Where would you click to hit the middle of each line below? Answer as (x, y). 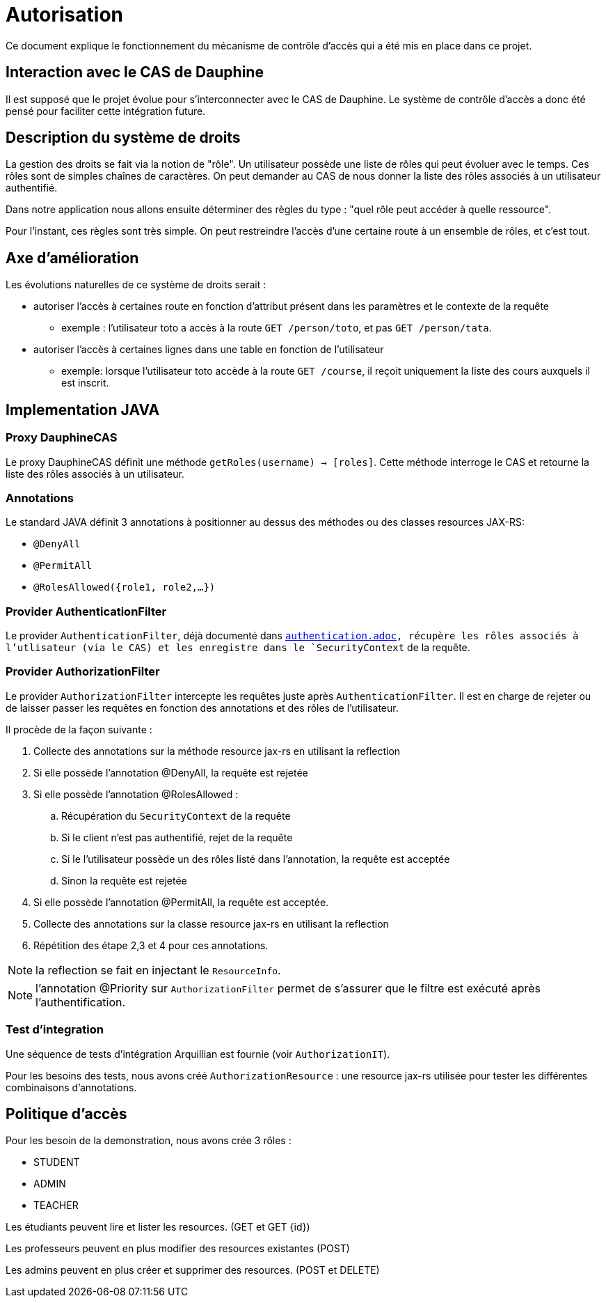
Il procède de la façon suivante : (79, 729)
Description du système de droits (123, 138)
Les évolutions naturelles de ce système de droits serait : (136, 285)
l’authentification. (81, 1002)
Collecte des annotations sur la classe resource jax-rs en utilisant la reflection (211, 923)
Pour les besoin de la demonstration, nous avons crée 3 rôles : (149, 1141)
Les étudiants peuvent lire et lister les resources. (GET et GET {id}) (158, 1227)
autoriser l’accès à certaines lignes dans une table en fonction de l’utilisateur (209, 350)
